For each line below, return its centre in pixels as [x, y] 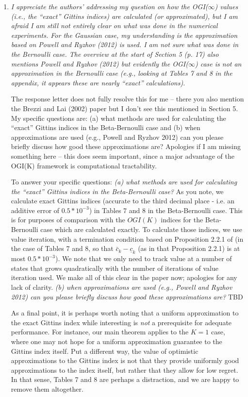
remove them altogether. [47, 389]
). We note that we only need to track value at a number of [143, 258]
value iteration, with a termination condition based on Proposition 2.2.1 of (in [127, 239]
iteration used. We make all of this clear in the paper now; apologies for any [124, 277]
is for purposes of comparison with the [68, 220]
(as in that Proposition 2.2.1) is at [189, 248]
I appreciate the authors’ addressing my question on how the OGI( [109, 6]
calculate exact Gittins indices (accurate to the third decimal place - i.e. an [123, 201]
